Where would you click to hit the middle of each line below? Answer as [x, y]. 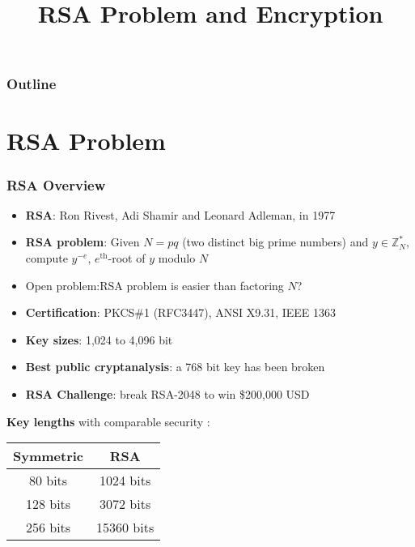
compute [47, 258]
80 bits [48, 481]
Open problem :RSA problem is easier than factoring [155, 285]
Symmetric [49, 456]
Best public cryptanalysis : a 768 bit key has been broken [175, 367]
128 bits [48, 504]
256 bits [48, 528]
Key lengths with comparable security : [108, 421]
